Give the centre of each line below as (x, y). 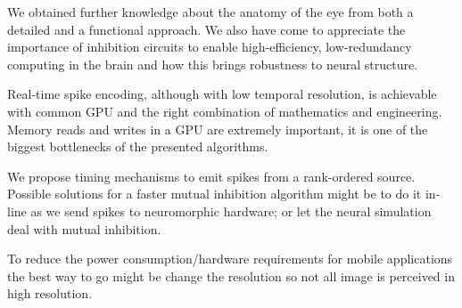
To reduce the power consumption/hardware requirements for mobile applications (230, 259)
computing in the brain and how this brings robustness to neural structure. (213, 64)
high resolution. (50, 293)
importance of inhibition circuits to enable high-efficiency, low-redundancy (210, 47)
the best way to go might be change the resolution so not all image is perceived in (231, 276)
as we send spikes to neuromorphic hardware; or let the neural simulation (231, 211)
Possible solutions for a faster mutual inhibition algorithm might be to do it (214, 194)
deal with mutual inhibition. (84, 228)
